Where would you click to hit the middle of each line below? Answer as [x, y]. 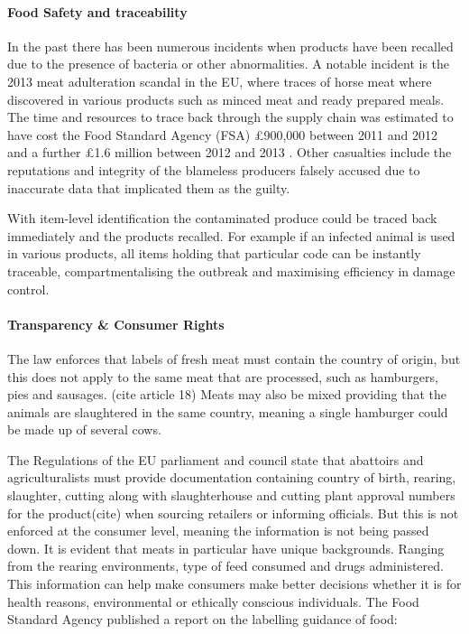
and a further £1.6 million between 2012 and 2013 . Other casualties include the [230, 152]
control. [28, 289]
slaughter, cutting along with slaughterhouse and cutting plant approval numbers [231, 495]
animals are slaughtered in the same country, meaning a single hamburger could [228, 411]
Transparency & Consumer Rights [116, 324]
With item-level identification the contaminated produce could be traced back [222, 218]
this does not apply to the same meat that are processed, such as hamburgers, [223, 376]
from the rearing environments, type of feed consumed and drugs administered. [225, 566]
